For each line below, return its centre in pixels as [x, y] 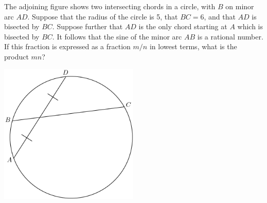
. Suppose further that [87, 26]
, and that [220, 16]
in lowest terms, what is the [193, 46]
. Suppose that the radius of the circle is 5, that [103, 16]
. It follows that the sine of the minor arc [117, 36]
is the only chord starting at [183, 26]
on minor [240, 6]
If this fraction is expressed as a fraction [67, 46]
